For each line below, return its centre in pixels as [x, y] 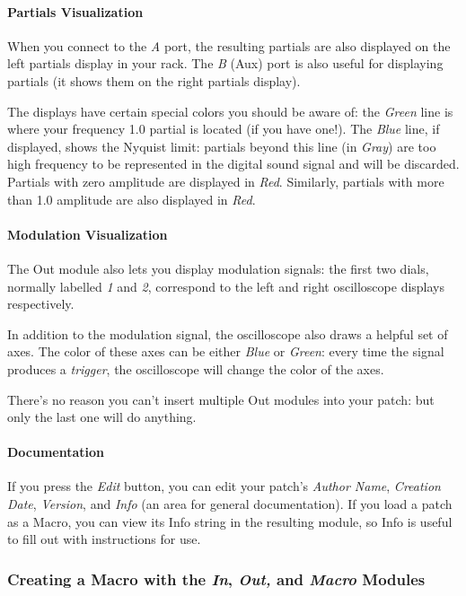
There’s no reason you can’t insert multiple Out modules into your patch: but [221, 399]
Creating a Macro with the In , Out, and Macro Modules [216, 578]
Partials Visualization [75, 11]
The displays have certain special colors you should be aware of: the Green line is [230, 111]
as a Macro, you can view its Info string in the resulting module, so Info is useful [230, 521]
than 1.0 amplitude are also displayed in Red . [132, 199]
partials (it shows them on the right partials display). [154, 80]
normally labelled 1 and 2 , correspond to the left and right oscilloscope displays [226, 286]
